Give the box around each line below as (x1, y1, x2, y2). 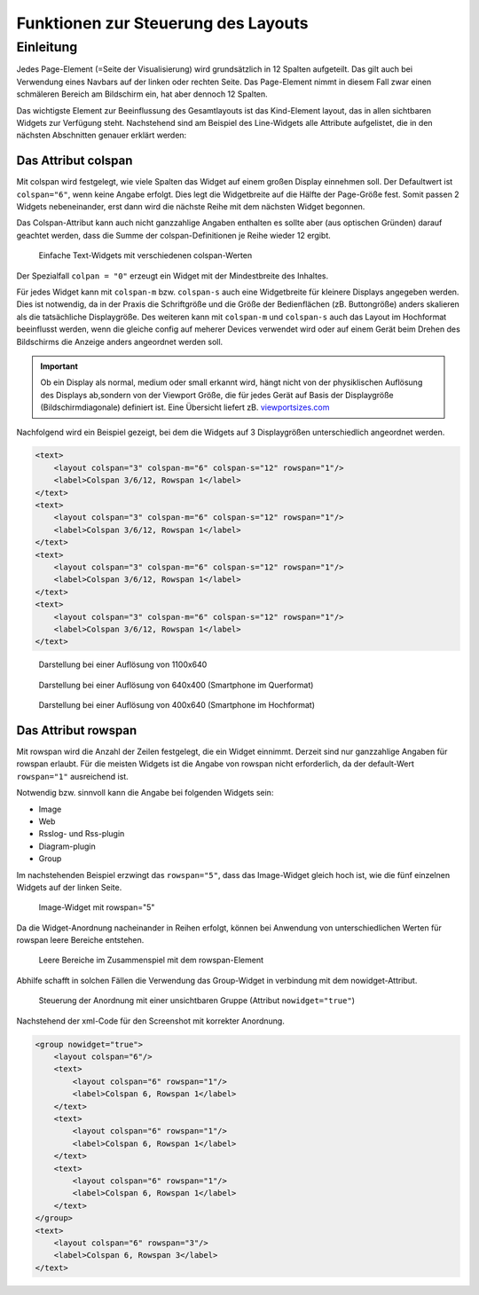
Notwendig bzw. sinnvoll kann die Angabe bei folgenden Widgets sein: (16, 788, 274, 798)
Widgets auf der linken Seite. (16, 882, 122, 892)
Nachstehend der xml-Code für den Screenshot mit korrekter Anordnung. (16, 1016, 286, 1026)
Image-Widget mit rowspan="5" (38, 902, 155, 913)
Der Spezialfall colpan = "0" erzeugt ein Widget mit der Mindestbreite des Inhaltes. (16, 271, 328, 281)
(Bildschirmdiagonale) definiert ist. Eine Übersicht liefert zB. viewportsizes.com (40, 402, 330, 412)
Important (40, 360, 79, 372)
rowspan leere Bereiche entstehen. (16, 935, 145, 946)
